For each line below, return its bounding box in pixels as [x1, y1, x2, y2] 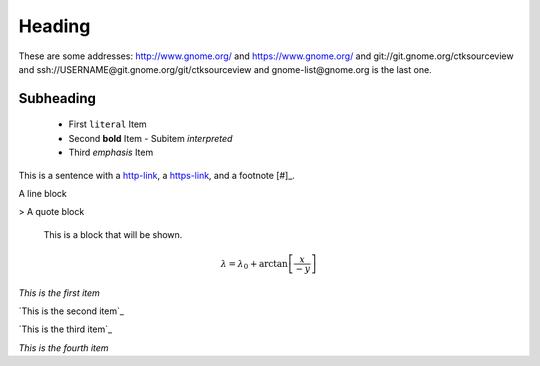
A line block [18, 187, 67, 199]
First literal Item [68, 118, 147, 130]
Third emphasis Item [68, 146, 154, 159]
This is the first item [18, 286, 100, 299]
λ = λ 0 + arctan [220, 258, 289, 272]
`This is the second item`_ [18, 305, 125, 317]
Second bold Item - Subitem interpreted [68, 132, 233, 144]
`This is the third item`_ [18, 323, 113, 335]
